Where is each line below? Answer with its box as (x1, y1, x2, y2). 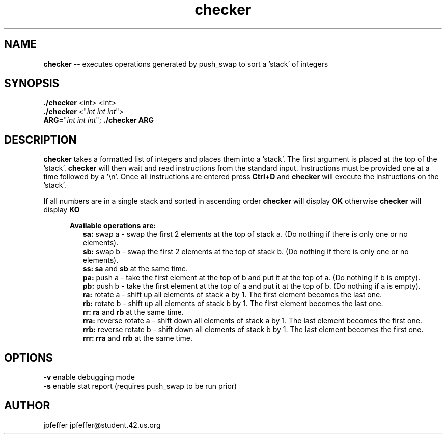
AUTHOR (4, 399, 50, 412)
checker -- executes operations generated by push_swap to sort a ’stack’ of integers (43, 59, 328, 68)
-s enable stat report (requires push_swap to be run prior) (43, 381, 237, 391)
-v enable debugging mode (43, 373, 135, 382)
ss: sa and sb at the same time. (82, 264, 188, 273)
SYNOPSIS (4, 77, 60, 90)
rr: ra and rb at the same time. (82, 308, 184, 317)
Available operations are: (70, 221, 156, 230)
